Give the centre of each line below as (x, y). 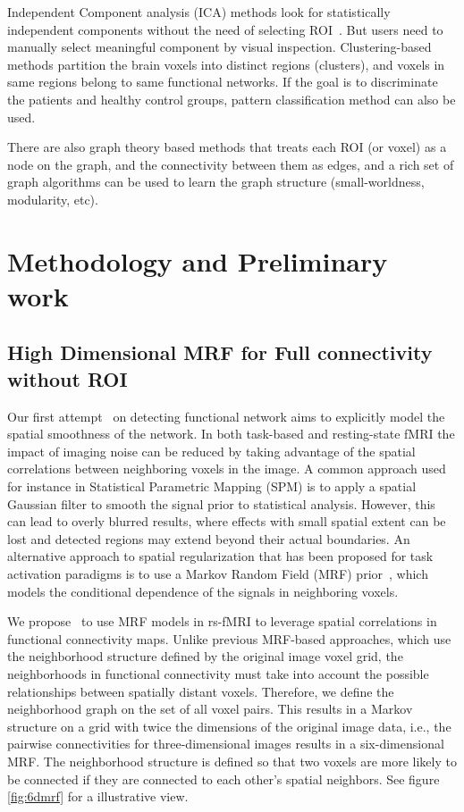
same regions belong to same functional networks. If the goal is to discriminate (223, 82)
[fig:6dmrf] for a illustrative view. (98, 796)
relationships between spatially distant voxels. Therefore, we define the (201, 691)
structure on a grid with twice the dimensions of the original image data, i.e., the (229, 726)
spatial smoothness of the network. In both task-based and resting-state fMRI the (231, 434)
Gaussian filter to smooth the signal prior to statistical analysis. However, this (221, 503)
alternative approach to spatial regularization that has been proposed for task (220, 556)
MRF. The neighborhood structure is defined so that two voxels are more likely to (232, 761)
